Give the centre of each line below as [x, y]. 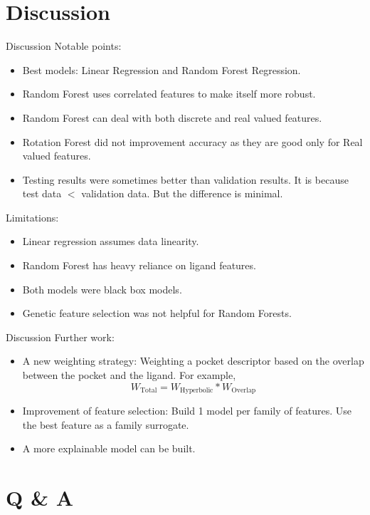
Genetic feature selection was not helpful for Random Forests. [157, 313]
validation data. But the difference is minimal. [182, 193]
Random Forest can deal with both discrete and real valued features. [172, 117]
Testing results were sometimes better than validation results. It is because [185, 179]
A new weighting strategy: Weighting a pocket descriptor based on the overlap [193, 361]
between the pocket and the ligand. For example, [129, 375]
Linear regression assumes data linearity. [111, 241]
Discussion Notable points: [64, 46]
